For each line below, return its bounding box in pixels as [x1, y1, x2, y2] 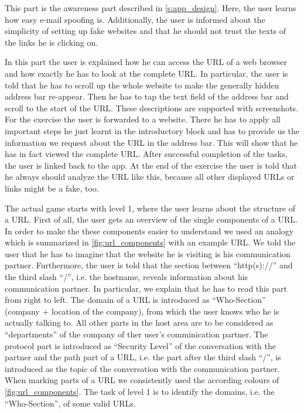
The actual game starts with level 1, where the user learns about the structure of [5, 202, 296, 214]
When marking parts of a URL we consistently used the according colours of [5, 374, 279, 386]
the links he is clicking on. [5, 36, 98, 48]
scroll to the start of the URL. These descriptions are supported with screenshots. [5, 101, 299, 114]
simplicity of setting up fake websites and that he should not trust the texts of [5, 25, 286, 37]
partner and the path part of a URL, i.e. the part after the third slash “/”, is [5, 351, 281, 363]
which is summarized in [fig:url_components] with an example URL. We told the [5, 236, 296, 248]
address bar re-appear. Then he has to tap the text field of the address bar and [5, 90, 289, 103]
